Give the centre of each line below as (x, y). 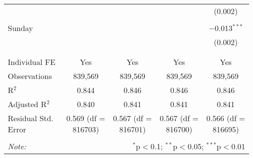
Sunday (20, 28)
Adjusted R (27, 104)
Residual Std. (31, 118)
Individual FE (32, 62)
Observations (30, 76)
